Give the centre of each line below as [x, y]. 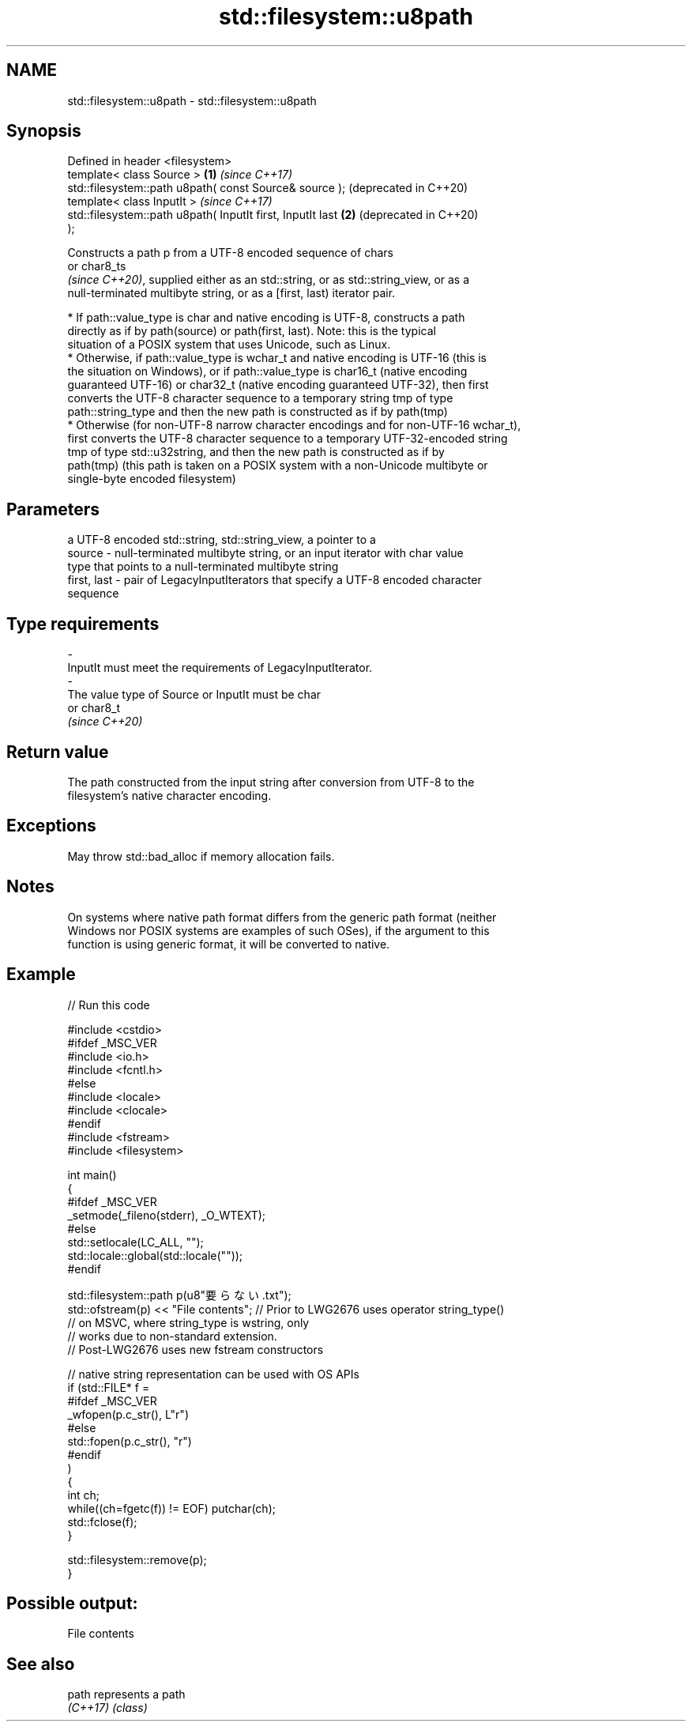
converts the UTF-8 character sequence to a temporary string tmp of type [260, 398]
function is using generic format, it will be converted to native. [229, 944]
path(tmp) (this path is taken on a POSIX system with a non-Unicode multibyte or [278, 466]
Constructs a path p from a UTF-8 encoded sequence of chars [230, 253]
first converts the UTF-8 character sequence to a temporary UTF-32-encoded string [288, 439]
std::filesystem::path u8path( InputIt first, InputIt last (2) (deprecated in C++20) [273, 215]
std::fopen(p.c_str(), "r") [130, 1441]
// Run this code [109, 1005]
